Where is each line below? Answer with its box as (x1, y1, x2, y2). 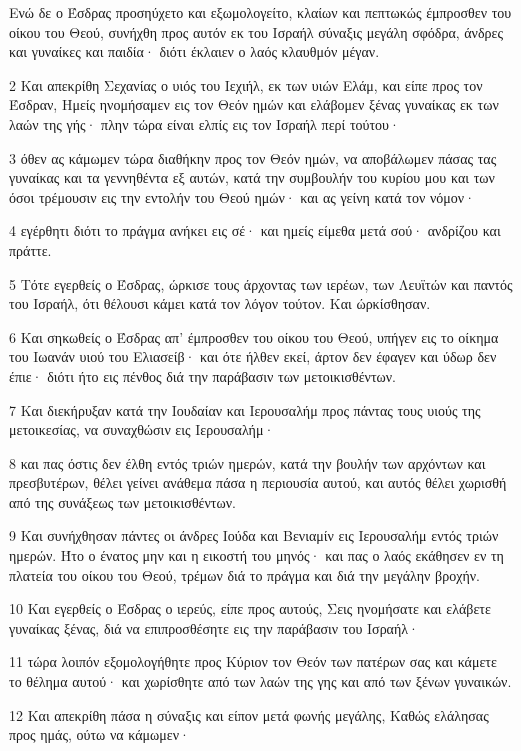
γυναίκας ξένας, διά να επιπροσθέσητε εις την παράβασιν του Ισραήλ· (9, 617, 419, 638)
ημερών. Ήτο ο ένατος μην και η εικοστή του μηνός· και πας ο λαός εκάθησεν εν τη (9, 545, 504, 566)
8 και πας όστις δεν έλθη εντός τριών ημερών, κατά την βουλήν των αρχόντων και (9, 452, 486, 473)
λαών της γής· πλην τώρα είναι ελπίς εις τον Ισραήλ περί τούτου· (9, 113, 400, 134)
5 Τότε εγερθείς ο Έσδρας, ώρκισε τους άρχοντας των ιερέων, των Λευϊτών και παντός (9, 273, 513, 294)
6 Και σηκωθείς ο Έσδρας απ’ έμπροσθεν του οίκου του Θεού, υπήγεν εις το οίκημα (9, 326, 499, 347)
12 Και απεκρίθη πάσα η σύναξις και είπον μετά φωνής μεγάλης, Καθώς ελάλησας (9, 704, 489, 725)
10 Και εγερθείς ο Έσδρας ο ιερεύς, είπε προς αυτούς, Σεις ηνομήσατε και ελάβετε (9, 598, 491, 619)
